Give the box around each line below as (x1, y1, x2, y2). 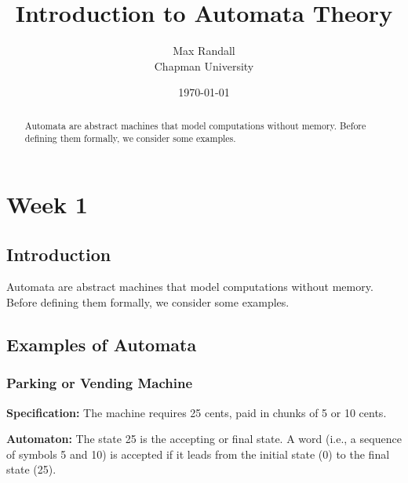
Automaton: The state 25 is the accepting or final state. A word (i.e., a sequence (6, 430, 402, 447)
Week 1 (6, 188, 88, 220)
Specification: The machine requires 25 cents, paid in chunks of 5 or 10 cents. (6, 404, 387, 420)
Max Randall (173, 42, 235, 59)
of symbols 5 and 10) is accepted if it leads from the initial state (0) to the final (6, 445, 390, 462)
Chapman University (154, 57, 254, 74)
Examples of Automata (6, 332, 197, 356)
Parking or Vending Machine (6, 373, 193, 393)
